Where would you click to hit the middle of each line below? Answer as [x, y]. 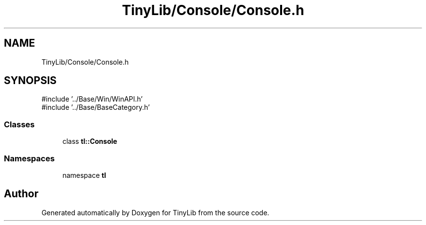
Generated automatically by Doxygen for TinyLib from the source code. [155, 212]
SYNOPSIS [30, 81]
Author [21, 194]
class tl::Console [90, 141]
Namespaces [29, 158]
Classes [19, 124]
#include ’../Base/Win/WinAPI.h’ [92, 99]
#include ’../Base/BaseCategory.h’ [96, 107]
